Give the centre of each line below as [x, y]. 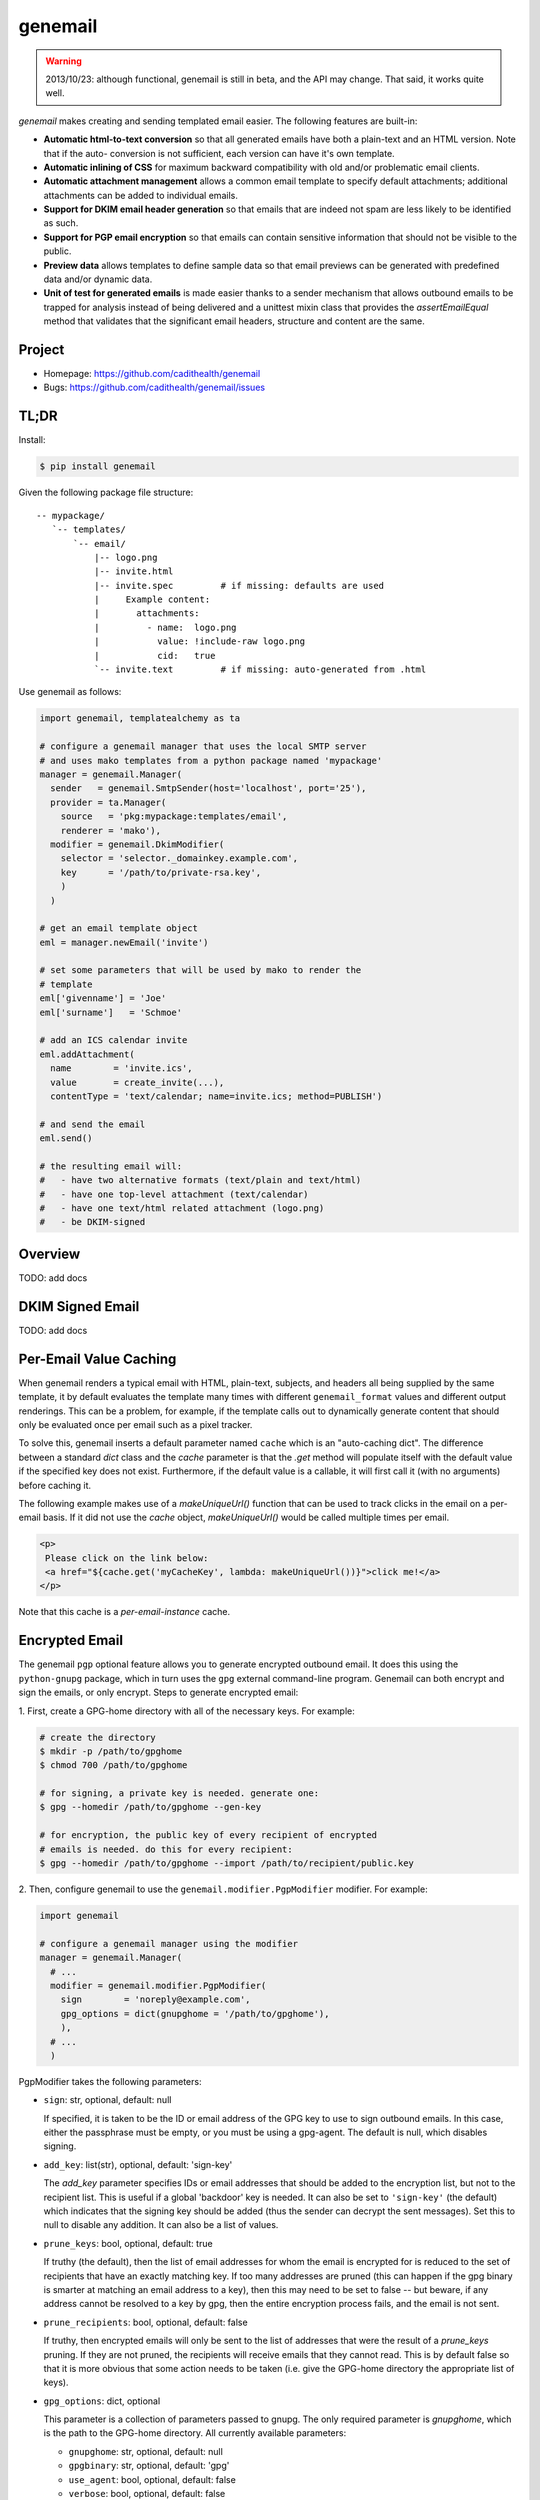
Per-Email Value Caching [97, 1358]
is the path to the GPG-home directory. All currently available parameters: [195, 2433]
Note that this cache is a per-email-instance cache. [124, 1612]
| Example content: [152, 599]
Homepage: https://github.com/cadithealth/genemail [152, 374]
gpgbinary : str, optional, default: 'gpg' [149, 2466]
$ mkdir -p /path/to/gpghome [111, 1751]
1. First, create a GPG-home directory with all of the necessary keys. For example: [186, 1711]
